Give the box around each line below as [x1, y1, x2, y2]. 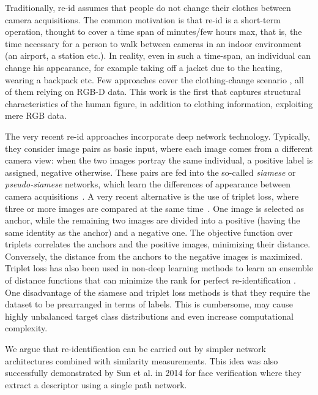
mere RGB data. [5, 109, 67, 122]
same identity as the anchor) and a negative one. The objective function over [5, 225, 293, 238]
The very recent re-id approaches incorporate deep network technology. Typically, [5, 129, 310, 142]
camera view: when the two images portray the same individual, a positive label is [5, 154, 313, 167]
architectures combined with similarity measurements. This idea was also [5, 354, 278, 367]
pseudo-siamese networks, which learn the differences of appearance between [5, 178, 291, 190]
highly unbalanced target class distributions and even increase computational [5, 309, 294, 322]
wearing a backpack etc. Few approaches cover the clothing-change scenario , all [5, 73, 304, 86]
